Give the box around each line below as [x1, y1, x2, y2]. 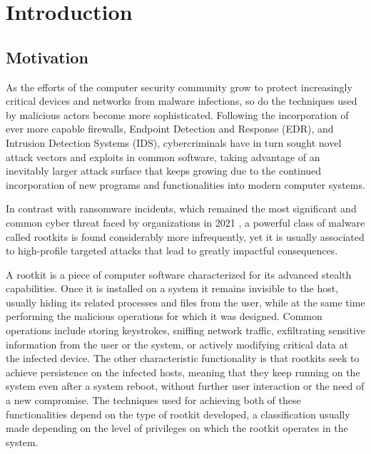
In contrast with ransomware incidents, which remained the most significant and [6, 201, 357, 216]
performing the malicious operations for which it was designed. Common [6, 309, 322, 324]
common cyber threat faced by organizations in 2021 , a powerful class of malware [6, 215, 365, 229]
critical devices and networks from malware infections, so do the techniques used [6, 93, 357, 108]
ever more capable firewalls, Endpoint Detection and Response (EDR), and [6, 121, 334, 136]
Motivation [6, 46, 88, 68]
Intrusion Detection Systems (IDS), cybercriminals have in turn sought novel [6, 135, 342, 150]
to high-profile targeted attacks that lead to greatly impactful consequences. [6, 243, 338, 258]
